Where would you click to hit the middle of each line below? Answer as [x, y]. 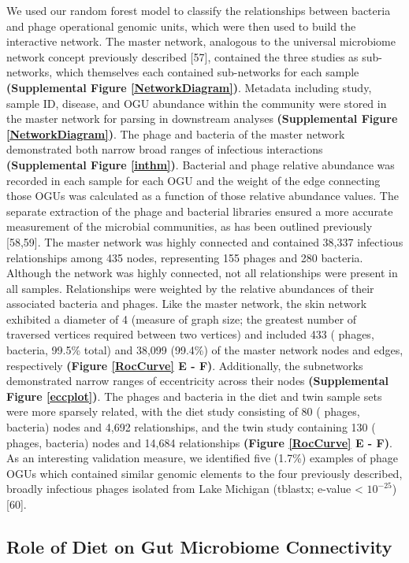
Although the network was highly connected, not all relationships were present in [202, 273]
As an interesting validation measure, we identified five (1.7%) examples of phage [202, 458]
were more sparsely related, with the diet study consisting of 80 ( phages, [183, 411]
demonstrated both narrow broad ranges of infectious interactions [165, 149]
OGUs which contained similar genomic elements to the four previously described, [204, 473]
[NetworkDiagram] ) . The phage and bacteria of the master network [176, 133]
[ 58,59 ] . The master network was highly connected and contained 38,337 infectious [205, 241]
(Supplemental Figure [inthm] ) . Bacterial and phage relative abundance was [201, 164]
